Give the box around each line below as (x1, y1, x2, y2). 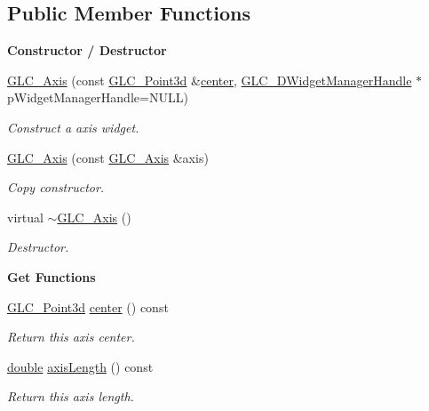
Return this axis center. (7, 327, 135, 346)
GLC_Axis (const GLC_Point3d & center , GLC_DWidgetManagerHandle (7, 70, 412, 89)
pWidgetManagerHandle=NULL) (7, 88, 188, 107)
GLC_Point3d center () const (7, 297, 169, 316)
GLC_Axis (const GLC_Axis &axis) (7, 148, 209, 166)
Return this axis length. (7, 387, 134, 406)
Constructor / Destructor (7, 41, 167, 60)
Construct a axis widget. (7, 117, 139, 136)
